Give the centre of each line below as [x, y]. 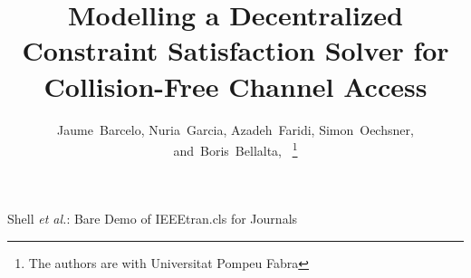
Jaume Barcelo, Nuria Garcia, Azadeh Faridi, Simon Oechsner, [235, 129]
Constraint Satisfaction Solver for [235, 50]
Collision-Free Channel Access [235, 86]
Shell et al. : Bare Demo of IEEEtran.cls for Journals [153, 219]
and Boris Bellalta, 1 [235, 149]
